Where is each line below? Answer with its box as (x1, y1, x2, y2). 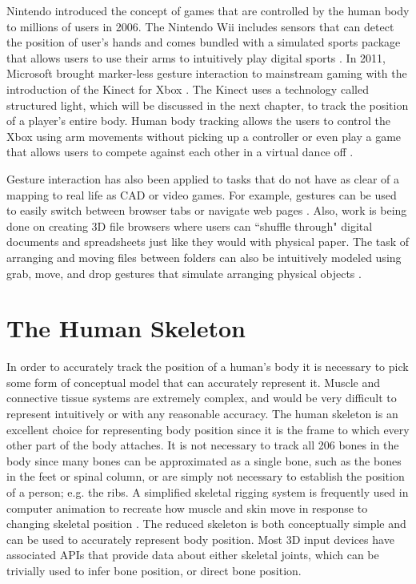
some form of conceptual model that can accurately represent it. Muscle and (6, 373, 381, 390)
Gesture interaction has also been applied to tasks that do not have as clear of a (6, 170, 400, 187)
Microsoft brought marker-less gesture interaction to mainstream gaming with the (6, 65, 407, 82)
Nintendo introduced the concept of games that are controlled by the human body (6, 2, 410, 18)
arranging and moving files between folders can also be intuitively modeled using (6, 248, 402, 265)
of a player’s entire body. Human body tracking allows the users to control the (6, 112, 391, 129)
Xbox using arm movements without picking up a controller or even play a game (6, 127, 402, 144)
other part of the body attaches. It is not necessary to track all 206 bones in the (6, 437, 399, 453)
